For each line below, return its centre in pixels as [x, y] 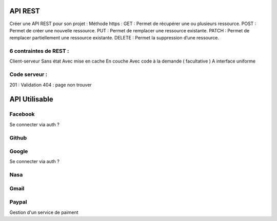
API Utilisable [31, 99]
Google [19, 151]
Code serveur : [28, 74]
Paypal [18, 202]
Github [18, 137]
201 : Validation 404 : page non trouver [51, 85]
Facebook [22, 114]
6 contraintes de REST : [39, 51]
